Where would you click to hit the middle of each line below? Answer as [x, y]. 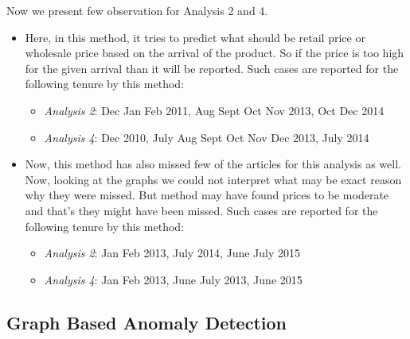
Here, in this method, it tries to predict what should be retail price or [195, 37]
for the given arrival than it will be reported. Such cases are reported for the [212, 68]
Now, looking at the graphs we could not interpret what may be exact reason [213, 179]
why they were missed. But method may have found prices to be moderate [207, 195]
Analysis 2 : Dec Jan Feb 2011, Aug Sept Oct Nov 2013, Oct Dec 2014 [214, 110]
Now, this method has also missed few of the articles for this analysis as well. [213, 164]
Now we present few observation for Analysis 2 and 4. [137, 10]
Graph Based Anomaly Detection [146, 322]
